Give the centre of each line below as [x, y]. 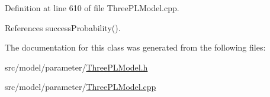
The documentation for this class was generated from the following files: [135, 47]
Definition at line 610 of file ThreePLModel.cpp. [92, 8]
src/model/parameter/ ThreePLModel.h [76, 67]
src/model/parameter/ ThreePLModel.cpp [81, 87]
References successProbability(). [63, 27]
